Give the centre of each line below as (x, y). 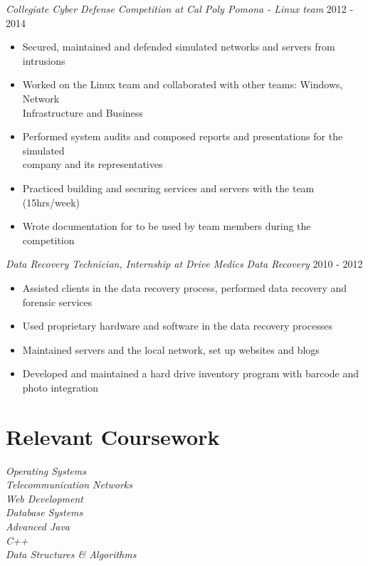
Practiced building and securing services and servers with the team (168, 188)
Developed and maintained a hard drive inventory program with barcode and (191, 373)
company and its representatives (93, 164)
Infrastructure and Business (83, 112)
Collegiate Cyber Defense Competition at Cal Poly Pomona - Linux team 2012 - (180, 9)
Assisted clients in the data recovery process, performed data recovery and (185, 287)
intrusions (44, 60)
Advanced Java (38, 526)
